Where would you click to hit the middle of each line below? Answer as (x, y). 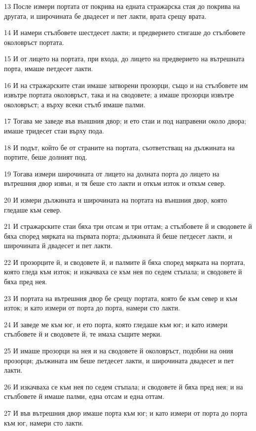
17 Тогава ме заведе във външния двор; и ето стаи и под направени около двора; (125, 121)
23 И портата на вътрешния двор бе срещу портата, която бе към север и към (121, 298)
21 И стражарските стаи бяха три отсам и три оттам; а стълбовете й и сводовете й (128, 226)
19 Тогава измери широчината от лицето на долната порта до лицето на (112, 173)
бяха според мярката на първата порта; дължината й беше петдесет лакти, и (118, 236)
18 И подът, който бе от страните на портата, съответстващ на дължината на (119, 147)
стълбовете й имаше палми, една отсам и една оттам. (84, 396)
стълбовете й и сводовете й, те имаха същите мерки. (83, 334)
